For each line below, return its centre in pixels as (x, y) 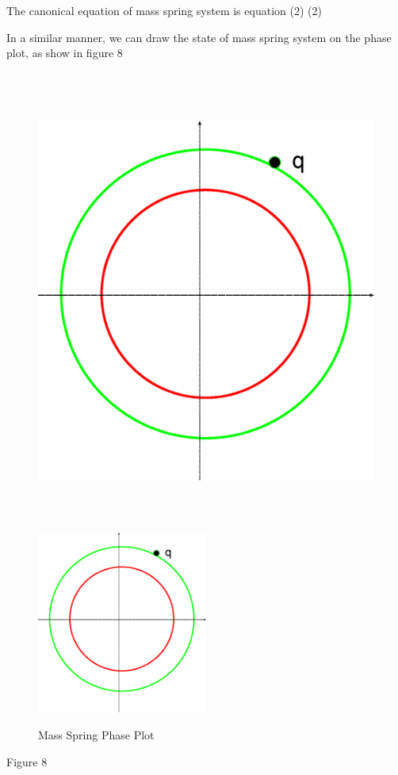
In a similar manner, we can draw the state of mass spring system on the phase (199, 37)
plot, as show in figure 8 (65, 53)
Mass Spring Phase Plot (96, 735)
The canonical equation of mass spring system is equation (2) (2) (164, 10)
